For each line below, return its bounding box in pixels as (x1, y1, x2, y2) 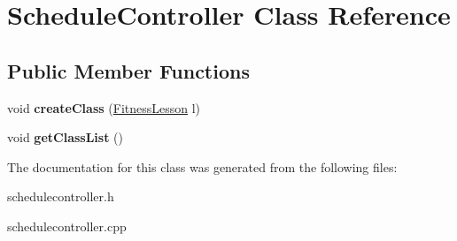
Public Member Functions (7, 56, 250, 84)
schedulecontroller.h (7, 187, 114, 206)
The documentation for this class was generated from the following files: (7, 157, 398, 176)
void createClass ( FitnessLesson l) (7, 98, 201, 117)
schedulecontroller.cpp (7, 216, 127, 235)
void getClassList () (7, 128, 123, 147)
